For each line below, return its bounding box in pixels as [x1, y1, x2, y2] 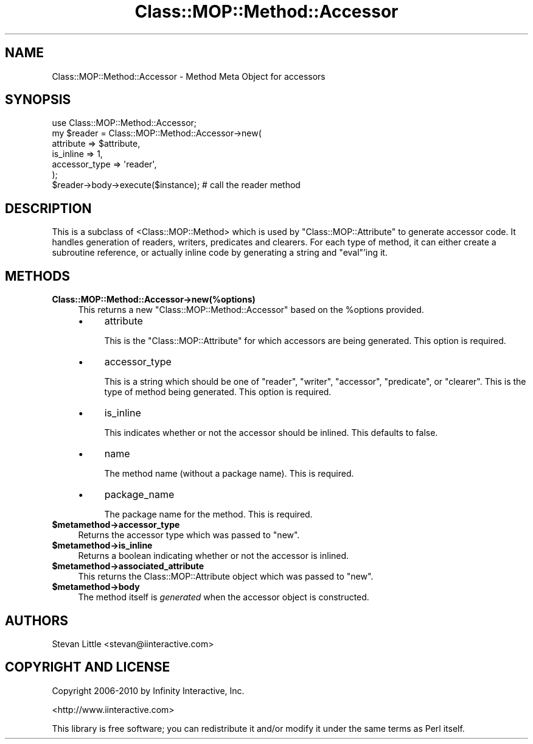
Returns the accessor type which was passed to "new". [78, 530, 300, 541]
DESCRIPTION [5, 200, 92, 216]
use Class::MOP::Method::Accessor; [52, 118, 197, 128]
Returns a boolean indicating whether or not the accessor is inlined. [78, 550, 349, 561]
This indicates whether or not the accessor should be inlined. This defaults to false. [104, 427, 438, 438]
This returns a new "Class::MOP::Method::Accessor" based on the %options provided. [78, 304, 424, 315]
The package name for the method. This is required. [104, 509, 313, 520]
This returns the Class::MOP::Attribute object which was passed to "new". [78, 571, 374, 582]
